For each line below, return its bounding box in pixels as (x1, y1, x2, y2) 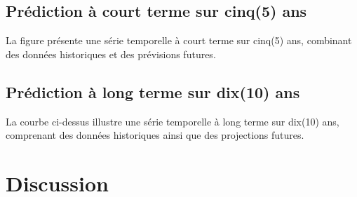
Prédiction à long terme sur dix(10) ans (6, 81, 300, 102)
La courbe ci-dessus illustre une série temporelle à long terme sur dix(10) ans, (6, 114, 339, 128)
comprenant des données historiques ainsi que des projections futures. (6, 128, 304, 142)
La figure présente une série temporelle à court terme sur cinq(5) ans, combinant (6, 33, 352, 48)
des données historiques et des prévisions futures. (6, 46, 216, 61)
